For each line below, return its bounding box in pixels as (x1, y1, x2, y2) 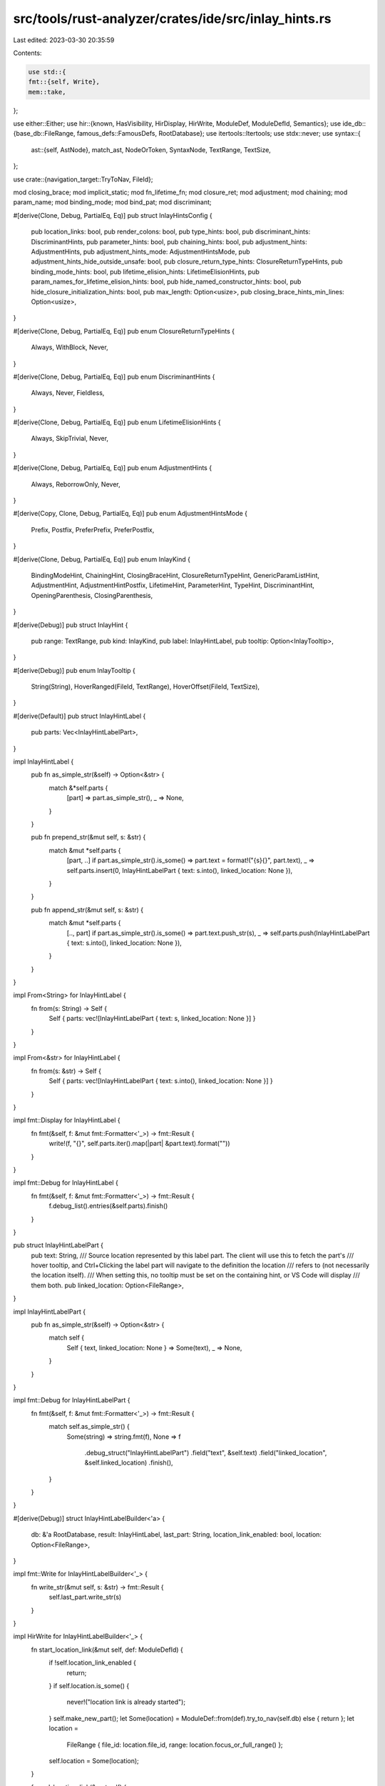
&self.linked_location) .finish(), (84, 1458, 174, 1467)
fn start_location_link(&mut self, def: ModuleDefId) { (31, 1645, 183, 1654)
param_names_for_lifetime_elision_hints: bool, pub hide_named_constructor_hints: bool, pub (31, 277, 302, 286)
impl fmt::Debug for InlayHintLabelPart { (13, 1396, 131, 1405)
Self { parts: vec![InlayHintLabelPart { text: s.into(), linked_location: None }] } (48, 1077, 274, 1085)
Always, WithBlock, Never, (31, 343, 108, 351)
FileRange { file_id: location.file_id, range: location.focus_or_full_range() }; (66, 1740, 283, 1749)
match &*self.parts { (48, 783, 108, 792)
